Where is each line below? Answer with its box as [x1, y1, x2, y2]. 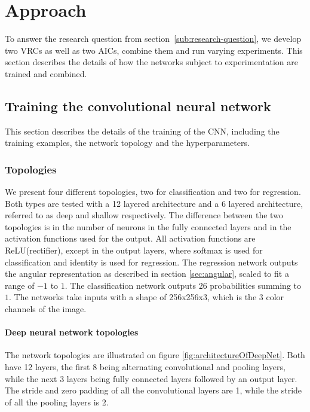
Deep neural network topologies [5, 326, 139, 338]
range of [5, 279, 35, 291]
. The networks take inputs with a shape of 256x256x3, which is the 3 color [9, 291, 284, 303]
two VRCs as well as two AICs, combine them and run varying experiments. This [5, 44, 303, 56]
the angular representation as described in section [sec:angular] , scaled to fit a [5, 267, 289, 280]
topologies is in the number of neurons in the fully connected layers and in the [5, 220, 291, 233]
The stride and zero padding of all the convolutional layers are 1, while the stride [5, 384, 302, 396]
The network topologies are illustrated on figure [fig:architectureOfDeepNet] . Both [5, 349, 305, 361]
